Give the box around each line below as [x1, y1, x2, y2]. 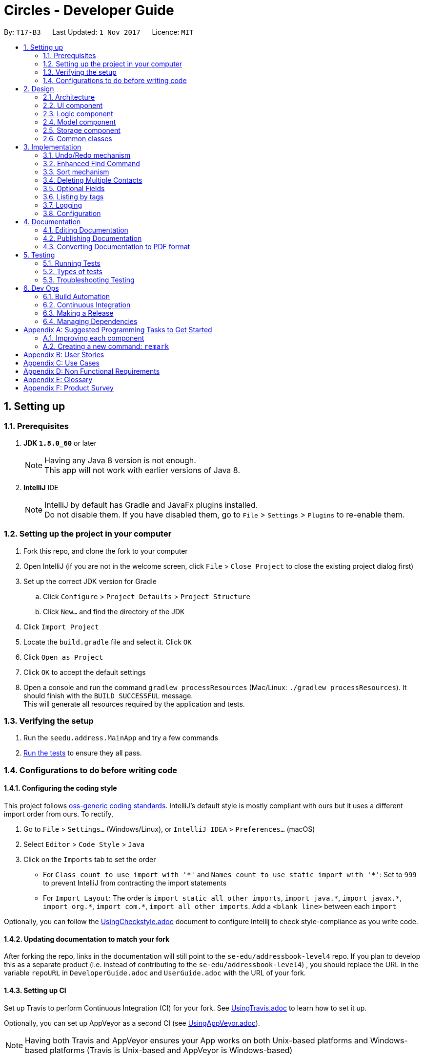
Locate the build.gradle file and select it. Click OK [23, 637, 192, 646]
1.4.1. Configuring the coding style [4, 784, 117, 793]
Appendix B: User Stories [23, 350, 104, 359]
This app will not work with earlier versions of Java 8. [44, 465, 240, 475]
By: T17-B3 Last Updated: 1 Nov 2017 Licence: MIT [4, 27, 194, 36]
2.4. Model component [43, 117, 116, 126]
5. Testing [23, 250, 55, 259]
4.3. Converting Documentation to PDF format [43, 242, 190, 251]
